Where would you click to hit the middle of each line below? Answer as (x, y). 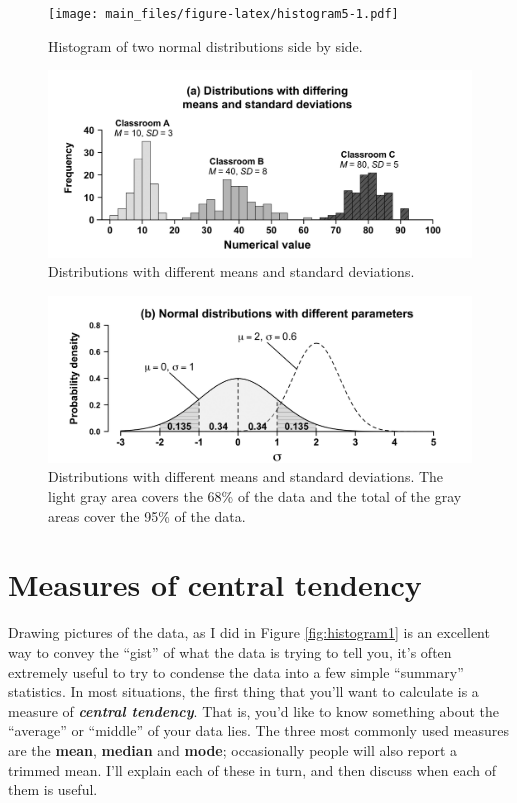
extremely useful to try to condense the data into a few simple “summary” (236, 671)
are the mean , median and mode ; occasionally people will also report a (233, 749)
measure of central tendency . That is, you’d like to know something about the (254, 710)
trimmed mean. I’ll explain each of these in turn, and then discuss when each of (252, 769)
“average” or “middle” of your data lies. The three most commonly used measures (259, 730)
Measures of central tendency (215, 584)
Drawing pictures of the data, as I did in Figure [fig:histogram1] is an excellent (249, 632)
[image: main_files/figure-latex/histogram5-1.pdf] (223, 14)
